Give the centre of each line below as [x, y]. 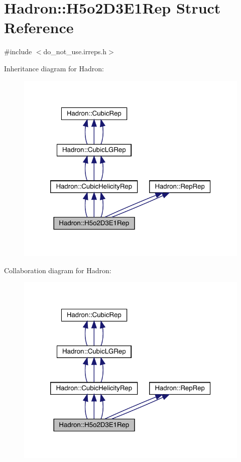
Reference [39, 27]
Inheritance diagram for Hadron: [54, 68]
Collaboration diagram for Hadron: [58, 270]
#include [18, 51]
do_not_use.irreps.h [75, 51]
